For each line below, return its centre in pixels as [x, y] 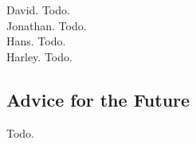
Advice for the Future [98, 99]
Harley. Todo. [39, 56]
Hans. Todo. [36, 41]
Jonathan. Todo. [47, 25]
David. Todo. [38, 10]
